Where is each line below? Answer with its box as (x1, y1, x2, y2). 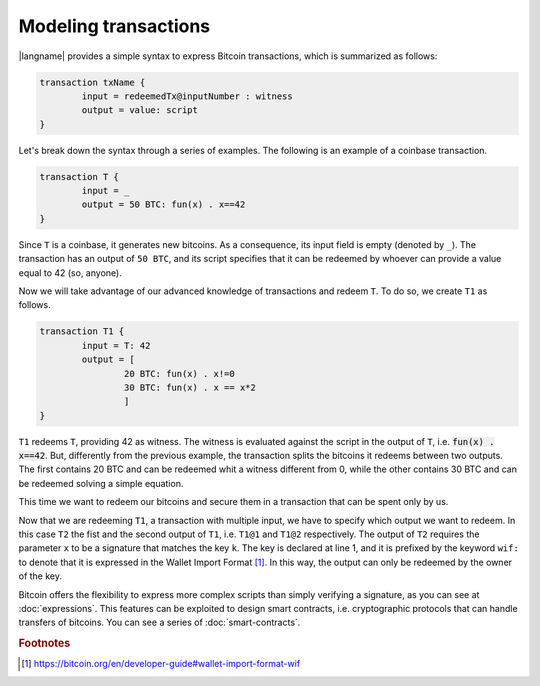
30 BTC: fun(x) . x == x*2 (123, 381, 257, 393)
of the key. (18, 570, 63, 582)
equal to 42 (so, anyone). (18, 266, 122, 279)
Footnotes (18, 636, 71, 650)
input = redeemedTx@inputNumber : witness (81, 90, 294, 102)
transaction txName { (39, 76, 146, 88)
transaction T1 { (39, 326, 125, 337)
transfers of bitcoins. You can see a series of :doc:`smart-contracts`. (18, 616, 301, 629)
